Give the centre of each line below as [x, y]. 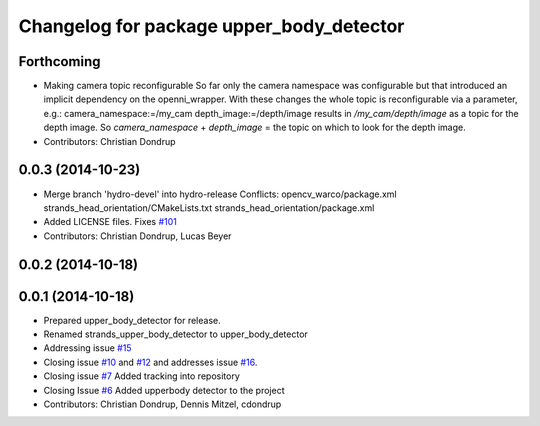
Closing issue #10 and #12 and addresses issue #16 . [150, 362]
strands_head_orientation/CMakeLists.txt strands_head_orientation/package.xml [209, 207]
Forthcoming [59, 61]
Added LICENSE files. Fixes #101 [110, 222]
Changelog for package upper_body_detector [211, 26]
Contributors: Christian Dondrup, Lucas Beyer [137, 236]
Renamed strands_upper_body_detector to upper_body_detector [176, 334]
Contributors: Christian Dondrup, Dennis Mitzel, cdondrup [162, 404]
